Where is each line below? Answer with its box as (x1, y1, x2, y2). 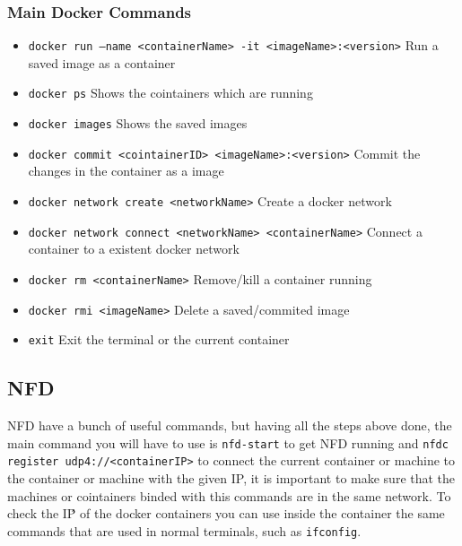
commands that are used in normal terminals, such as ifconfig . (7, 521, 362, 540)
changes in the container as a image (28, 161, 224, 180)
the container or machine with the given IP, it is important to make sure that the (7, 469, 456, 488)
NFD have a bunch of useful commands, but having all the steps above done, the (7, 416, 452, 435)
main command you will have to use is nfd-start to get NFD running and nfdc (7, 433, 449, 452)
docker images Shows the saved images (28, 114, 248, 133)
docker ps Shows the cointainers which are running (28, 83, 313, 102)
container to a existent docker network (28, 239, 240, 258)
